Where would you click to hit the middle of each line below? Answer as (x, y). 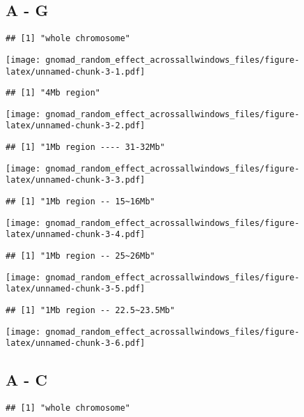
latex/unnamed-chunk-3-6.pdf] (75, 343)
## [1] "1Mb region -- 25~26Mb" (80, 256)
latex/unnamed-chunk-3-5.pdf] (75, 289)
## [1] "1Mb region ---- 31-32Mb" (86, 147)
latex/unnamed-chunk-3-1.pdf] (75, 71)
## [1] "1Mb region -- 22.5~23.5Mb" (90, 311)
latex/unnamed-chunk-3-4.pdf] (75, 235)
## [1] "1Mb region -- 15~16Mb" (80, 202)
